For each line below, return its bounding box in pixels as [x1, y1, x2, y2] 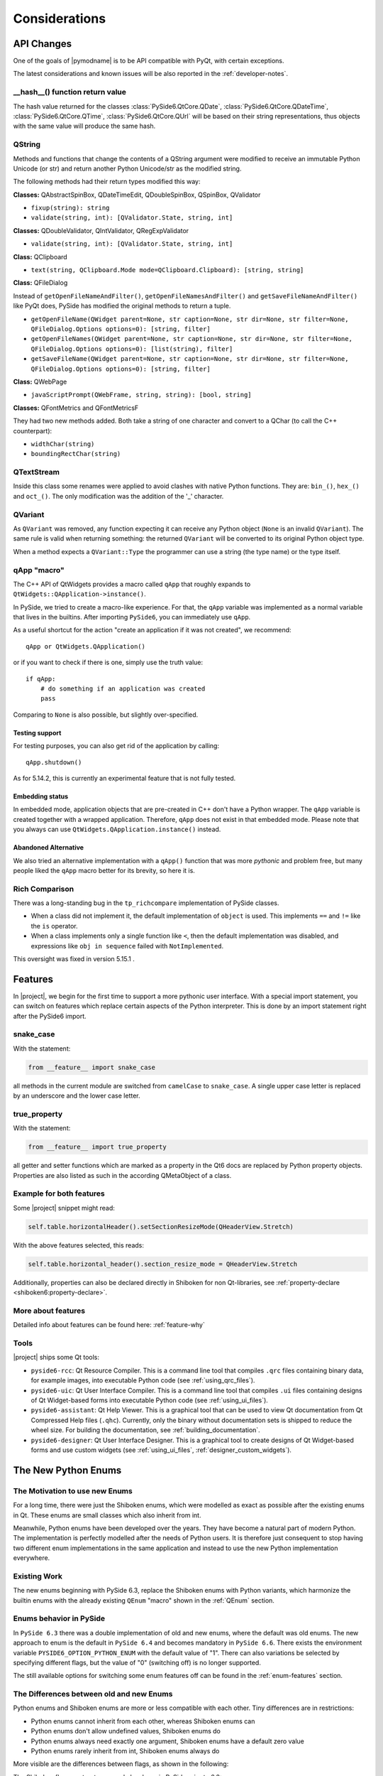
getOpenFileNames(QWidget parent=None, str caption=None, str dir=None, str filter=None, [30, 335, 353, 343]
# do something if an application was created [40, 685, 206, 693]
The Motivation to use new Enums [13, 1485, 133, 1495]
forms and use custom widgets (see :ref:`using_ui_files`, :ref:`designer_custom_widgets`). [30, 1446, 292, 1454]
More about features [13, 1306, 85, 1316]
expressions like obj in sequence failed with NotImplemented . [30, 941, 224, 950]
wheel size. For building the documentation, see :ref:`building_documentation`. [30, 1426, 260, 1434]
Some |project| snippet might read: [13, 1203, 115, 1212]
